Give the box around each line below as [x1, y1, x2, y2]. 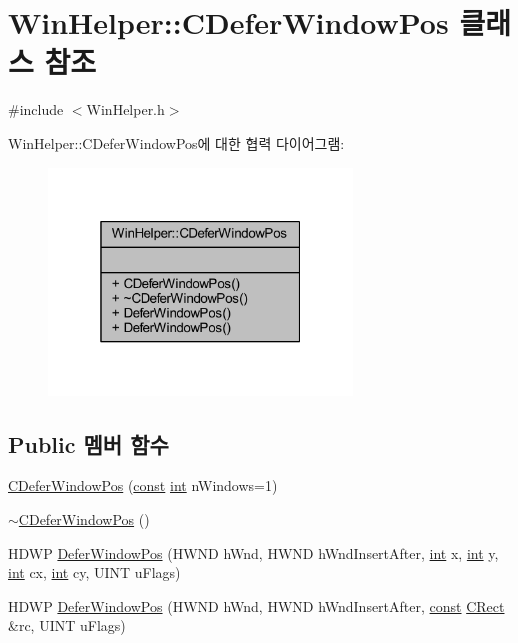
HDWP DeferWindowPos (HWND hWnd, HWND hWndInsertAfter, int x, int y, [8, 542, 499, 563]
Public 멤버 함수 [8, 428, 169, 459]
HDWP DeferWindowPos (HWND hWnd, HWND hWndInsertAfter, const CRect [8, 595, 505, 616]
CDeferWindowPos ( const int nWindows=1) [8, 475, 278, 496]
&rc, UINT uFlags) [8, 615, 126, 636]
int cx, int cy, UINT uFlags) [8, 562, 181, 583]
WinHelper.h [86, 99, 165, 120]
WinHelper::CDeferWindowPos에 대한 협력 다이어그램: [8, 132, 345, 153]
